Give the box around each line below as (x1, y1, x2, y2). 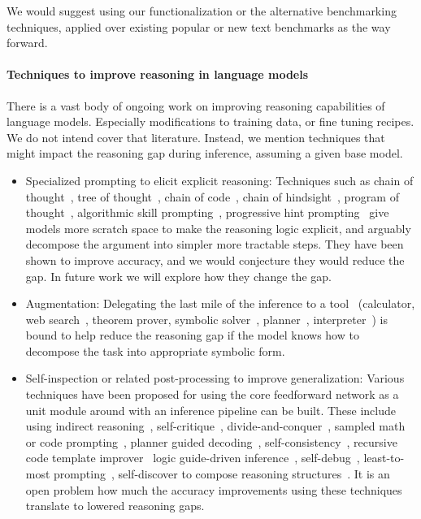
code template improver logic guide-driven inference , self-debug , (25, 449, 360, 466)
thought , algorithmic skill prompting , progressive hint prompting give (25, 204, 389, 221)
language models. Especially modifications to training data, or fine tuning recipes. (7, 113, 414, 130)
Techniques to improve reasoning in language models (7, 66, 309, 83)
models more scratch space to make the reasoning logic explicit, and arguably (25, 219, 411, 236)
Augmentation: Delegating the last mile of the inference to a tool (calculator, (25, 295, 415, 312)
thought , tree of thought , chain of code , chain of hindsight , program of (25, 188, 399, 205)
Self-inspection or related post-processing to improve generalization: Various (25, 370, 405, 387)
